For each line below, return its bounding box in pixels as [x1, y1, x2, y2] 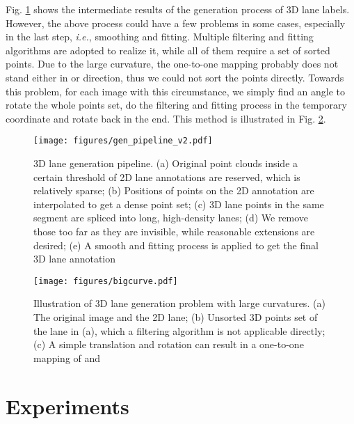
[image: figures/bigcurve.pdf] [33, 276, 178, 286]
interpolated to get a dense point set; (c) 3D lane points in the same [33, 196, 324, 211]
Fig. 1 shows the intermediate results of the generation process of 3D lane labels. [6, 2, 350, 16]
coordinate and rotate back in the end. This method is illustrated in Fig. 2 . [6, 111, 326, 125]
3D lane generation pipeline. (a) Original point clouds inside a [33, 156, 298, 170]
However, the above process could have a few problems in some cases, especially [6, 15, 346, 30]
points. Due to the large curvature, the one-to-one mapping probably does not [6, 56, 339, 71]
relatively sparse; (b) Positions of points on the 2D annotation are [33, 183, 314, 198]
